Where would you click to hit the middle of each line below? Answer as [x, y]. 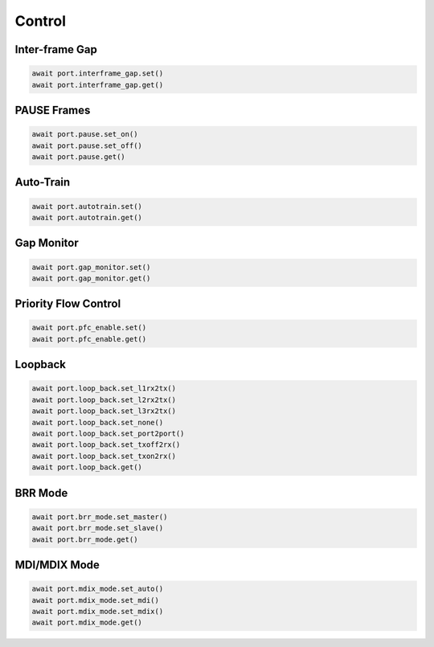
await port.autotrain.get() [87, 217]
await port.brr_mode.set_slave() [98, 528]
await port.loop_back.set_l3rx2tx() [104, 411]
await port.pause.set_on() [85, 134]
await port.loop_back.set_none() [98, 422]
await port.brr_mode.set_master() [100, 517]
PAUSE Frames [53, 110]
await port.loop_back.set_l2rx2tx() [104, 399]
